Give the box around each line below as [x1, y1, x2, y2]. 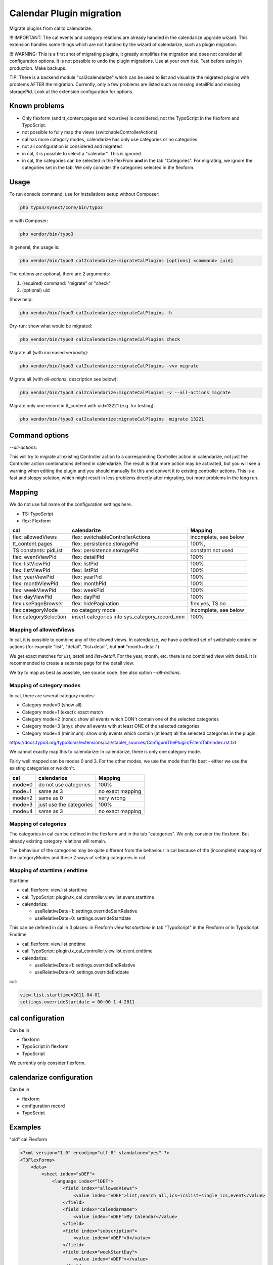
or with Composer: [9, 218, 48, 224]
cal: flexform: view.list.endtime [22, 941, 86, 947]
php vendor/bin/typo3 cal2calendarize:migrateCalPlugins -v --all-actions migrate [20, 390, 231, 396]
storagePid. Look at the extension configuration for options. [9, 89, 133, 95]
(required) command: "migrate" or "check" [22, 280, 111, 286]
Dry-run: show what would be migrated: [9, 323, 93, 329]
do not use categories [38, 781, 91, 788]
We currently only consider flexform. [9, 1060, 86, 1066]
